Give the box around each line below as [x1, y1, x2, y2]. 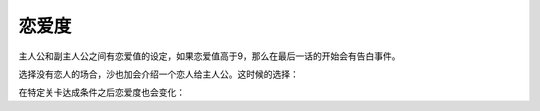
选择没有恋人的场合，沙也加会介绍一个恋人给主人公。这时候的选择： [18, 68, 299, 80]
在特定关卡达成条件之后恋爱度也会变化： [18, 86, 185, 99]
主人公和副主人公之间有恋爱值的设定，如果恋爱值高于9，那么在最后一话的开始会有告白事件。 [18, 50, 401, 62]
